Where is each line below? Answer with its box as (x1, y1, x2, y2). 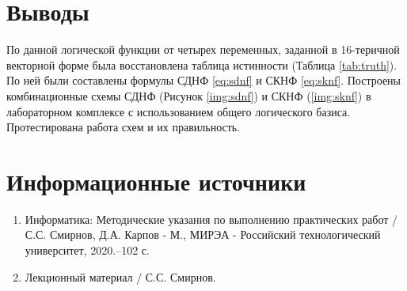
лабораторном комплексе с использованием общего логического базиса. (6, 103, 351, 119)
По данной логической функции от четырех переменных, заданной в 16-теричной (6, 41, 400, 58)
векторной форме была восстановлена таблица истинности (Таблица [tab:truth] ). (6, 56, 397, 73)
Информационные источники (6, 164, 306, 197)
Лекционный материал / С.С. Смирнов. (25, 268, 216, 285)
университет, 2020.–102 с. (25, 242, 150, 258)
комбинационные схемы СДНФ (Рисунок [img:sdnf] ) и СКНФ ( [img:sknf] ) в (6, 87, 371, 104)
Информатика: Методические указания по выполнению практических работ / (25, 210, 398, 227)
